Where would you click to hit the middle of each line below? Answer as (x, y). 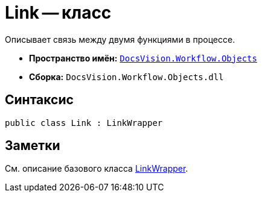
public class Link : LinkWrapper (84, 123)
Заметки (33, 146)
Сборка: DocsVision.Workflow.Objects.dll (126, 77)
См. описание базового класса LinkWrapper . (97, 169)
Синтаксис (39, 100)
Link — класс (58, 13)
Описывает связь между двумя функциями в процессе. (120, 39)
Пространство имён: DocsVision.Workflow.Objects (143, 58)
